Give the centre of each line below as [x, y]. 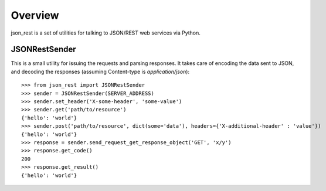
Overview [35, 15]
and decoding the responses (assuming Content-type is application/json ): [100, 71]
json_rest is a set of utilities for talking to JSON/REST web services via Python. [106, 33]
